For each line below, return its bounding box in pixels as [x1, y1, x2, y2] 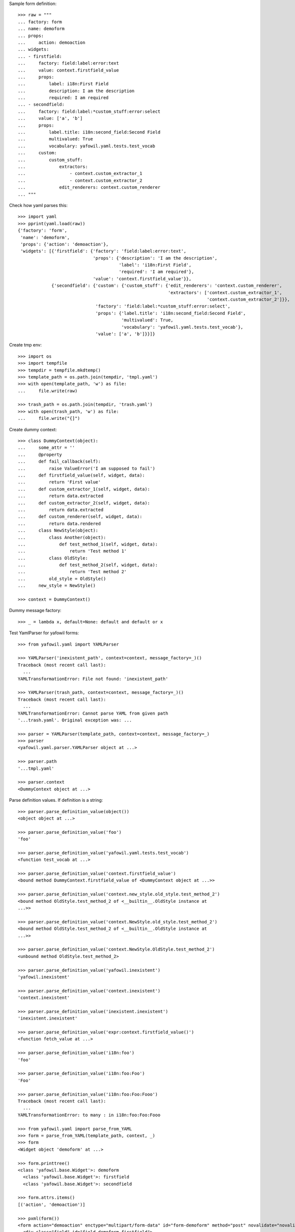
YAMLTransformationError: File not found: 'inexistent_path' [18, 676, 168, 682]
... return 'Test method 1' [18, 548, 127, 554]
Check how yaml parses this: [9, 202, 68, 208]
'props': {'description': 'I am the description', [92, 255, 218, 261]
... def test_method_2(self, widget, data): [18, 562, 158, 568]
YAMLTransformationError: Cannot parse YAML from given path [18, 710, 168, 716]
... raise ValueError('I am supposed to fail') [18, 466, 155, 471]
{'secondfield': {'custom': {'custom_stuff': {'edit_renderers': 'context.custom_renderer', [51, 283, 282, 288]
